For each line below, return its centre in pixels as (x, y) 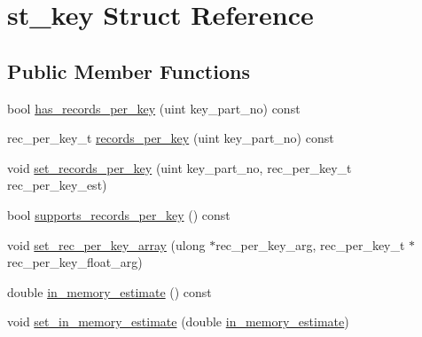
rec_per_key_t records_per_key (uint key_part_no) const (171, 138)
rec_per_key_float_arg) (75, 262)
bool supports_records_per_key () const (119, 214)
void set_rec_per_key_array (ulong (106, 244)
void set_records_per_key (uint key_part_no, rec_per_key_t (180, 167)
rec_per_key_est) (57, 185)
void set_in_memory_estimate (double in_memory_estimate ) (178, 321)
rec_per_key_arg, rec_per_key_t (310, 244)
